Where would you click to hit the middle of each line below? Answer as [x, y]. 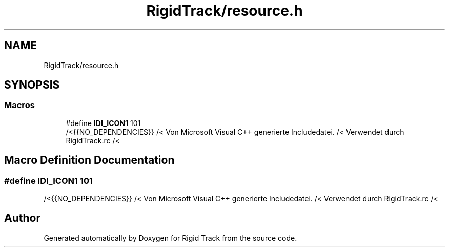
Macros [19, 105]
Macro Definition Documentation [89, 160]
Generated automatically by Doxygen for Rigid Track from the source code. [170, 238]
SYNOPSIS [32, 85]
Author [22, 218]
